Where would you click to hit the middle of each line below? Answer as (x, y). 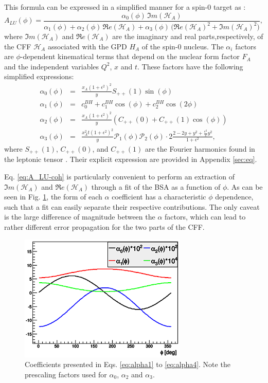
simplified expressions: (39, 76)
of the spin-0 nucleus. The (183, 46)
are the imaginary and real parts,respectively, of (188, 36)
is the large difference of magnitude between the (80, 217)
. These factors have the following (190, 66)
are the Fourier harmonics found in (200, 148)
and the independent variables (52, 66)
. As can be (245, 186)
